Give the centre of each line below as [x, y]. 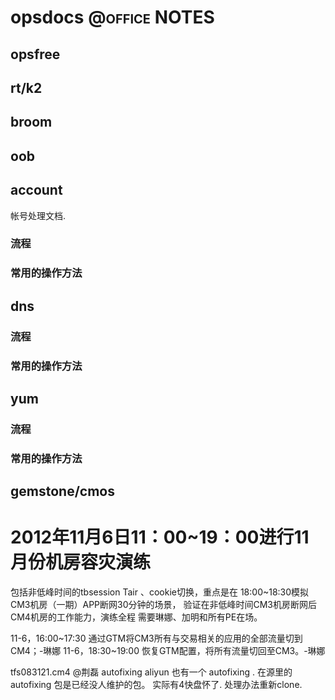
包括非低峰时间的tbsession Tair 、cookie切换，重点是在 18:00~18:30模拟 [160, 592]
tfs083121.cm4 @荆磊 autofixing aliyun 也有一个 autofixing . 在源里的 [151, 672]
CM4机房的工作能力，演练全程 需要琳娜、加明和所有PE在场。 [136, 617]
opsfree [35, 54]
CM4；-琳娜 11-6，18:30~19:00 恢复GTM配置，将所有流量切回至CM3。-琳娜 [168, 651]
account [36, 190]
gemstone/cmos [62, 491]
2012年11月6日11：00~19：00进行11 [160, 537]
